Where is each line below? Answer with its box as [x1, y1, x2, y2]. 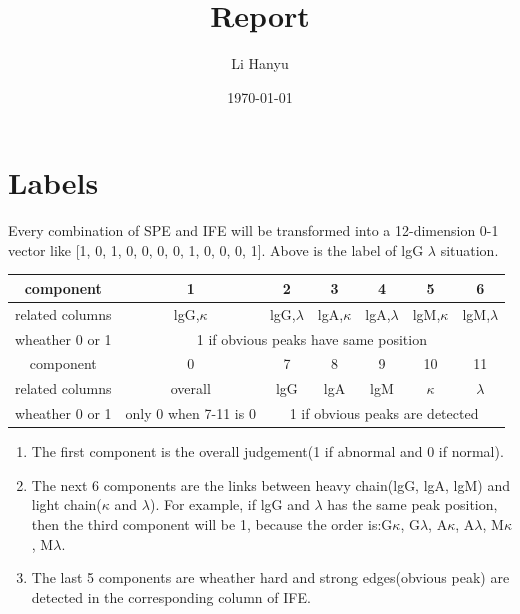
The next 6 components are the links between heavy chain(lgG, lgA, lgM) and [31, 474, 511, 495]
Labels [8, 162, 99, 203]
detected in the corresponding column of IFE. [31, 586, 311, 607]
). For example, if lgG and [149, 494, 310, 515]
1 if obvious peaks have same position [196, 328, 427, 349]
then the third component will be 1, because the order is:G [31, 514, 393, 535]
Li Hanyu [231, 53, 289, 74]
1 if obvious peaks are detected [289, 403, 479, 424]
